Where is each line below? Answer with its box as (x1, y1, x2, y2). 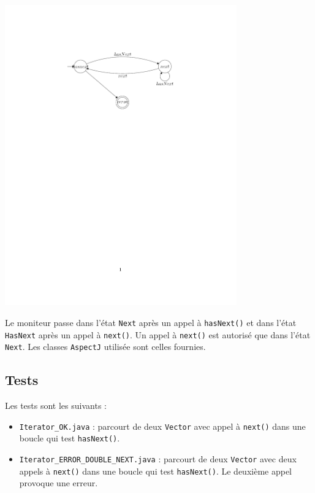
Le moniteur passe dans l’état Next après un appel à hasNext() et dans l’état (5, 316, 297, 328)
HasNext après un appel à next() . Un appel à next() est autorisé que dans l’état (5, 328, 311, 341)
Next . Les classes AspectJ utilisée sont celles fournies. (5, 340, 206, 353)
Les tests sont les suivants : (5, 399, 107, 412)
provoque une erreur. (19, 476, 98, 489)
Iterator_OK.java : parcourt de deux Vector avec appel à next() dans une (19, 419, 306, 432)
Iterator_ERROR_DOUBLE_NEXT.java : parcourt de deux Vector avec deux (19, 452, 297, 465)
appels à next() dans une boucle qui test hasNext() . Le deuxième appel (19, 464, 292, 477)
